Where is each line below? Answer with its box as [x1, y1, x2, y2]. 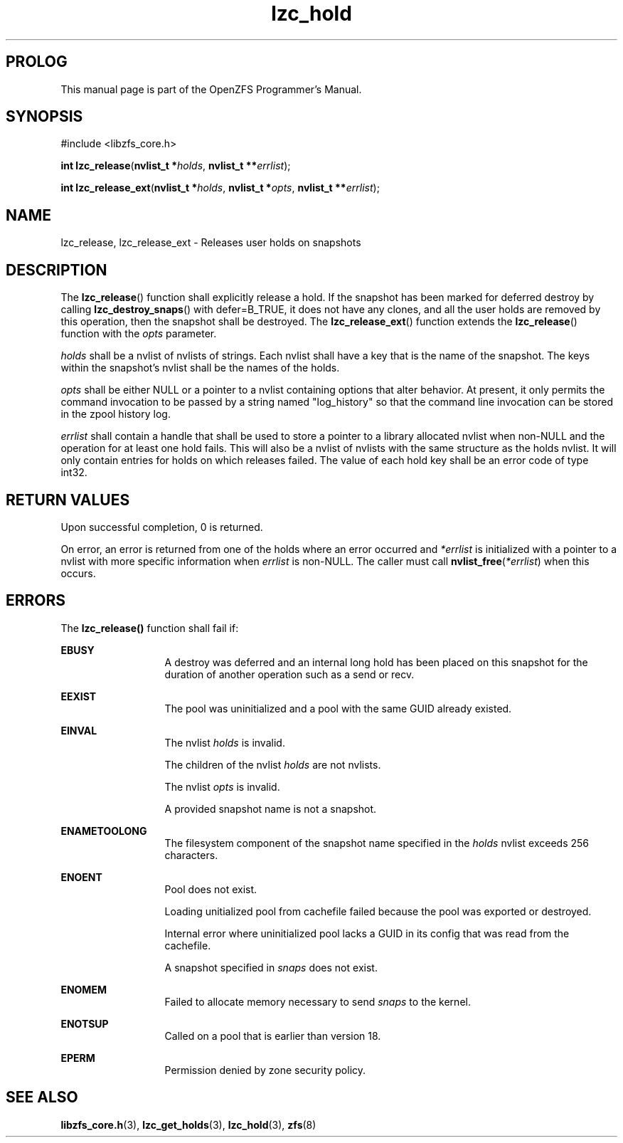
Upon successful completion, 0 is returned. [60, 520, 263, 533]
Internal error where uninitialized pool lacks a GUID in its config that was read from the [164, 927, 570, 939]
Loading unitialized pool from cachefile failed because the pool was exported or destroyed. [164, 905, 592, 917]
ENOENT [60, 870, 102, 883]
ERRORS [6, 591, 66, 610]
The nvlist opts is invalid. [164, 780, 280, 793]
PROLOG [6, 53, 68, 71]
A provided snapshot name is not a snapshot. [164, 802, 377, 815]
